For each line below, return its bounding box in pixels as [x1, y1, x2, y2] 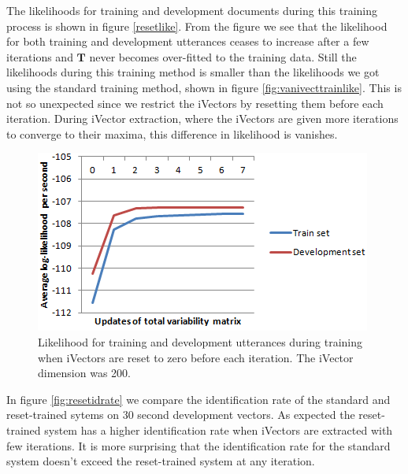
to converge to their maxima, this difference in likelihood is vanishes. [6, 125, 338, 142]
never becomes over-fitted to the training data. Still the [89, 48, 357, 65]
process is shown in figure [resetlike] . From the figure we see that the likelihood [6, 17, 388, 34]
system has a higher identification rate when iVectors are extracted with [44, 421, 393, 438]
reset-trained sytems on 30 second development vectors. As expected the [6, 406, 355, 423]
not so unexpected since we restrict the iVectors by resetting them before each [6, 94, 384, 111]
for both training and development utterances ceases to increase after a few [6, 33, 369, 50]
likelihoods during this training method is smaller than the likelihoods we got [6, 64, 380, 80]
